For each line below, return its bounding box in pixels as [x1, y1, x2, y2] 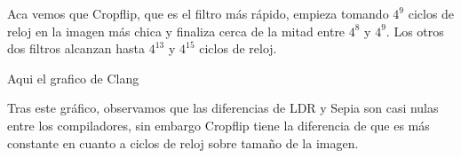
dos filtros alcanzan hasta [7, 39, 146, 58]
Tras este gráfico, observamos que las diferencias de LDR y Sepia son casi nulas [7, 99, 439, 117]
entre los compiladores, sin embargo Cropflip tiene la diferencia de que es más [7, 115, 430, 134]
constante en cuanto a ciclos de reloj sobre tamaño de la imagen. [7, 133, 359, 152]
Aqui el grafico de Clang [7, 68, 139, 87]
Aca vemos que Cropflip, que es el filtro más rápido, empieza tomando [7, 4, 389, 22]
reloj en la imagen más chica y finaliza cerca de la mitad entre [7, 21, 346, 40]
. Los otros [385, 21, 444, 40]
